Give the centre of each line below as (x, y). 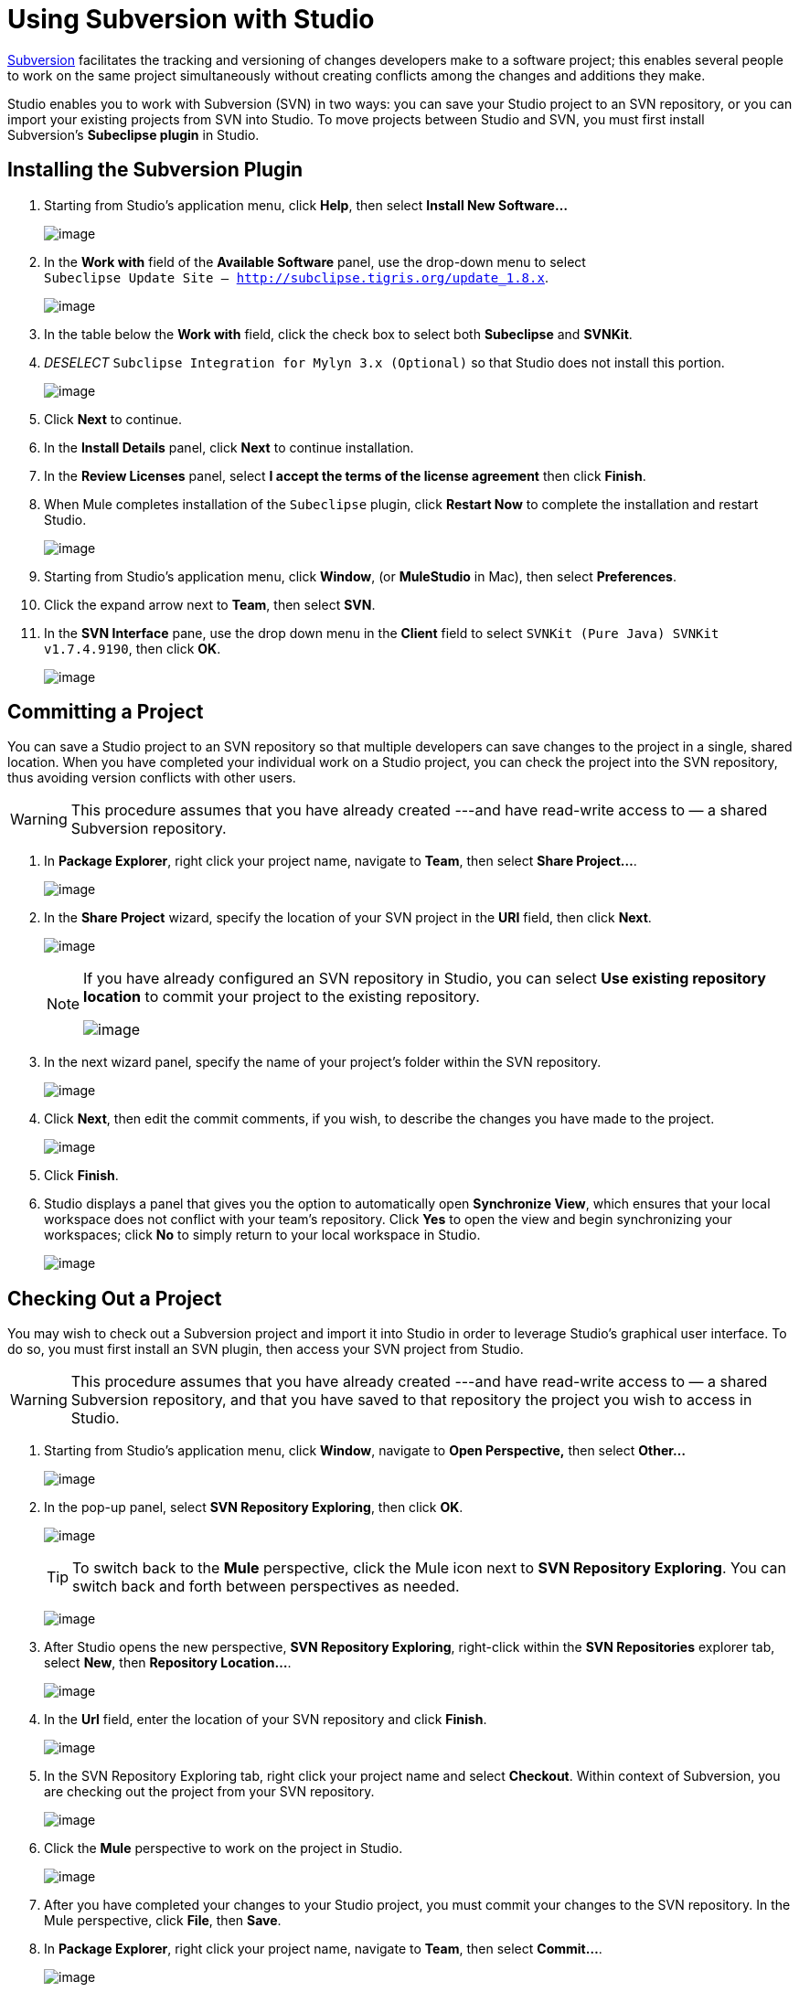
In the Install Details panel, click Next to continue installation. (229, 447)
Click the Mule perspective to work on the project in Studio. (224, 1848)
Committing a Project (106, 712)
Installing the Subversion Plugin (155, 170)
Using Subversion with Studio (191, 19)
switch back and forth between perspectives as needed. (266, 1587)
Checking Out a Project (115, 1298)
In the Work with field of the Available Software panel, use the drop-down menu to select (315, 261)
